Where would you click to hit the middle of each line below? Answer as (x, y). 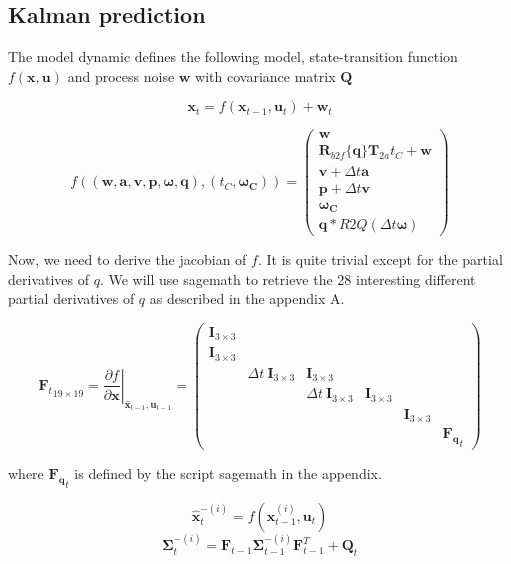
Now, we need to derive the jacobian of (127, 259)
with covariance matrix (265, 75)
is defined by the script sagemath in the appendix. (228, 473)
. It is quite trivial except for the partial (380, 259)
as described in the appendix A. (247, 298)
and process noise (121, 75)
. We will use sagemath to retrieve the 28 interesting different (287, 278)
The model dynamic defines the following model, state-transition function (233, 56)
